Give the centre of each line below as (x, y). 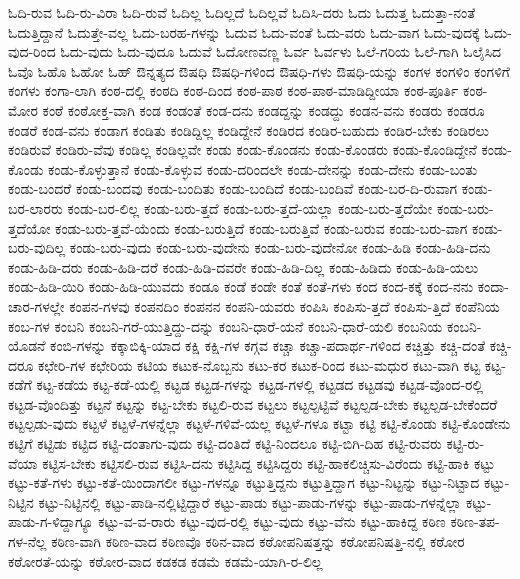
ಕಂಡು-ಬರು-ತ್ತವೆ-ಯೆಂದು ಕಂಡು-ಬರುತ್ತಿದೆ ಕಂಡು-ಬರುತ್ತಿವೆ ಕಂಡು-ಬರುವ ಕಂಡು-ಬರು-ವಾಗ (261, 227)
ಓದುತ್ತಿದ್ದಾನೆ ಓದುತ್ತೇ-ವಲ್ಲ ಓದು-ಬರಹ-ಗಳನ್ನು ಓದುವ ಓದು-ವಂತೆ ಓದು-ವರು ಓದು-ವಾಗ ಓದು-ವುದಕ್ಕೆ (244, 31)
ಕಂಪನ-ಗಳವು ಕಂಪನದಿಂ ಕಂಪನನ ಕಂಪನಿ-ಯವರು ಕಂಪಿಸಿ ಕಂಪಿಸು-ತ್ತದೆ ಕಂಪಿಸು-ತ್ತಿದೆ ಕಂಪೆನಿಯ (284, 305)
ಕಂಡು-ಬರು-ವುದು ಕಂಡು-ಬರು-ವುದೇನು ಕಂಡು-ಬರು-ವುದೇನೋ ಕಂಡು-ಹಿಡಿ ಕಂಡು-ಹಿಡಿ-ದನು (280, 247)
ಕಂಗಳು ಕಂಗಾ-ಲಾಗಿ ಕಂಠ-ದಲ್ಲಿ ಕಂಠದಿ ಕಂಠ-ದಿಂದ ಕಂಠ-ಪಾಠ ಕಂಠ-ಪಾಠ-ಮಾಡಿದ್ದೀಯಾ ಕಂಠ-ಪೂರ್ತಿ (233, 90)
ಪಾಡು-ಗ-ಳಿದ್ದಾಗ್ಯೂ (51, 521)
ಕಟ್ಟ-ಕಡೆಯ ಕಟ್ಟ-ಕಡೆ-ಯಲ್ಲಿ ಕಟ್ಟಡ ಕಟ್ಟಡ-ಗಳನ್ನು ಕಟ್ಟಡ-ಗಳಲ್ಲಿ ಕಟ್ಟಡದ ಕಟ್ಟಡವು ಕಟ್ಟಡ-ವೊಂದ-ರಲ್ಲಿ (260, 384)
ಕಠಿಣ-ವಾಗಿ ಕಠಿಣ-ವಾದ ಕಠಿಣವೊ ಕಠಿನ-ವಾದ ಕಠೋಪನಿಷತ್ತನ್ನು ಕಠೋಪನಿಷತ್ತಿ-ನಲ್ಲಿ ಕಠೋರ (258, 541)
